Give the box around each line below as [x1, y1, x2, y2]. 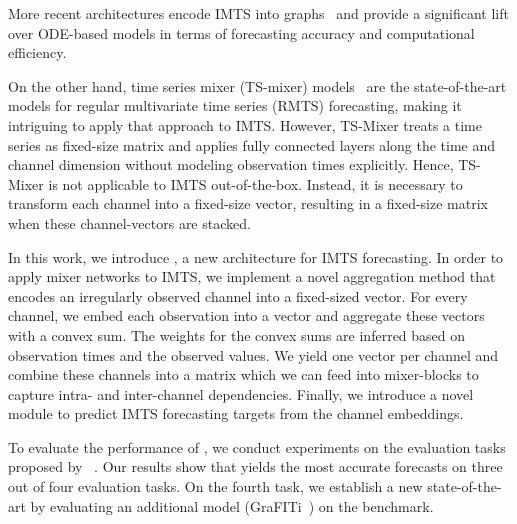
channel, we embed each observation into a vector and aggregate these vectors [8, 305, 485, 326]
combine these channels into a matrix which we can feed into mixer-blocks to [8, 364, 479, 385]
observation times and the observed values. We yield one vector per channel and [8, 344, 499, 365]
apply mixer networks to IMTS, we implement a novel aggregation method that [8, 266, 496, 287]
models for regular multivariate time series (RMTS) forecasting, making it [8, 95, 462, 116]
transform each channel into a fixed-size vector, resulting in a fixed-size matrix [8, 193, 488, 214]
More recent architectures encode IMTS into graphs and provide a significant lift [8, 3, 509, 23]
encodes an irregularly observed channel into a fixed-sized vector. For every [8, 285, 468, 306]
